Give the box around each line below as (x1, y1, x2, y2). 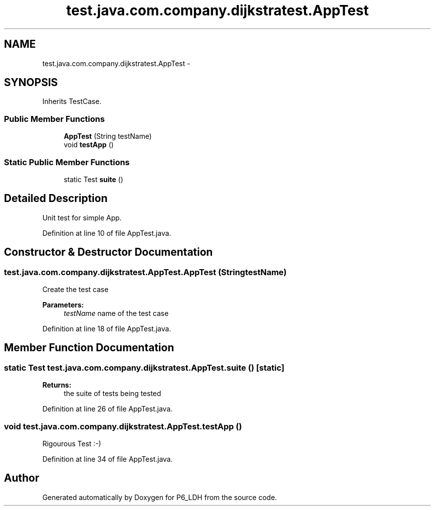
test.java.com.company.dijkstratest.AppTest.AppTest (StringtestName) (4, 267, 287, 277)
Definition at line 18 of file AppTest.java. (42, 324, 171, 333)
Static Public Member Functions (4, 157, 130, 167)
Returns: (42, 381, 72, 390)
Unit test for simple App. (42, 213, 122, 222)
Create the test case (42, 285, 109, 294)
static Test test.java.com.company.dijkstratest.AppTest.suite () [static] (4, 362, 285, 373)
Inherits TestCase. (42, 97, 102, 106)
